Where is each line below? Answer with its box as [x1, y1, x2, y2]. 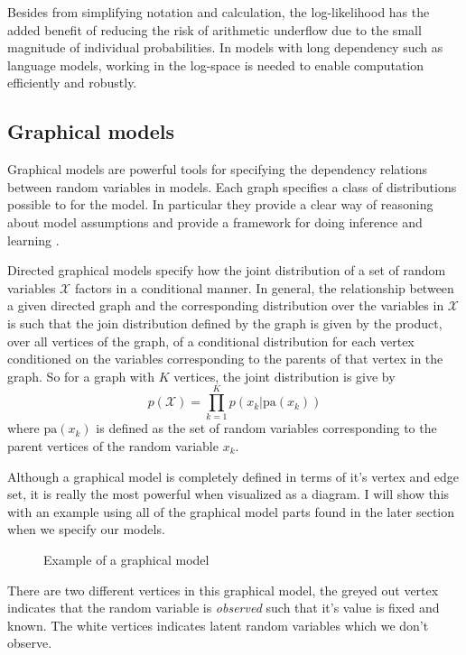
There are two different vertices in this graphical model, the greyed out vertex [7, 580, 439, 599]
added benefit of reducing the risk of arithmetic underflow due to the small [7, 20, 422, 39]
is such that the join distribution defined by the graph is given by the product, [7, 313, 443, 332]
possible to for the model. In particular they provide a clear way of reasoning [7, 195, 433, 214]
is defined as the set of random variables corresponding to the [96, 419, 437, 438]
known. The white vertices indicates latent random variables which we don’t [7, 615, 429, 634]
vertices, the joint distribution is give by [173, 366, 396, 385]
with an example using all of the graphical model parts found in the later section [7, 502, 455, 521]
